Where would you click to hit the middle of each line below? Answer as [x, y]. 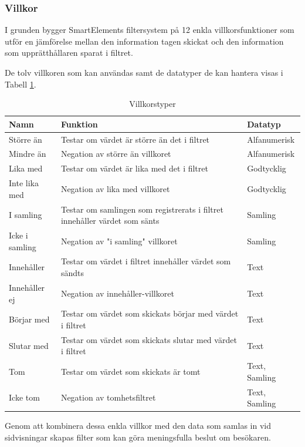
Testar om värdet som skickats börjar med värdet [150, 313]
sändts [72, 273]
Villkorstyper [152, 104]
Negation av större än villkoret [116, 154]
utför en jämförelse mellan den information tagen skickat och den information [144, 41]
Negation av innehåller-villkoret [117, 293]
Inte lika [24, 183]
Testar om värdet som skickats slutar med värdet [149, 339]
